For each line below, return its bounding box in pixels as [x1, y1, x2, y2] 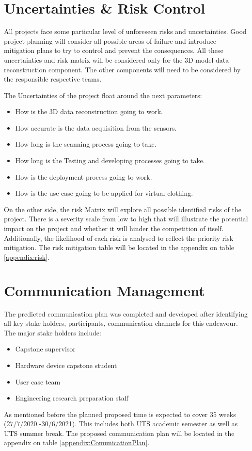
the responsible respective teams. [4, 74, 102, 84]
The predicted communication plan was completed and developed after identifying [4, 308, 248, 318]
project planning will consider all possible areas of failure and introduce [4, 35, 217, 46]
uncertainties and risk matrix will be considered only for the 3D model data [4, 54, 229, 65]
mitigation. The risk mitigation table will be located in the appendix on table [4, 242, 234, 252]
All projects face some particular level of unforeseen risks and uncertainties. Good [4, 26, 247, 36]
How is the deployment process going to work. [15, 171, 152, 182]
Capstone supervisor [15, 344, 76, 354]
